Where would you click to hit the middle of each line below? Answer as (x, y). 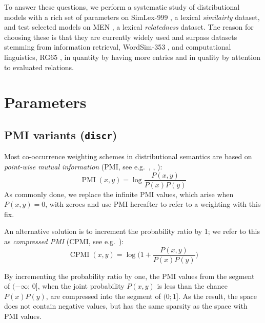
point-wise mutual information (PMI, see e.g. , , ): (83, 166)
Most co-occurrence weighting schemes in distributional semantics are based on (128, 156)
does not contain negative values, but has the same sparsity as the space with (126, 306)
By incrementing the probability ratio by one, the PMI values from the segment (129, 276)
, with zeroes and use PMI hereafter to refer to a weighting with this (153, 204)
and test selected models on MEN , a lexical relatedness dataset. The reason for (129, 27)
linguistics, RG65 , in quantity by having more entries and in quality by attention (132, 57)
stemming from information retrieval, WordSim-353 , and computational (118, 47)
